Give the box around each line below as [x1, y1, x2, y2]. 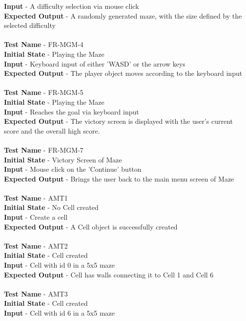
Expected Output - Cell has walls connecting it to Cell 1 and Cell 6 [4, 269, 214, 279]
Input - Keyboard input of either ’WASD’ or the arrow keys [4, 58, 185, 69]
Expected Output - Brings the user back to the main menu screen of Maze [4, 173, 234, 183]
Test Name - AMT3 [4, 288, 68, 298]
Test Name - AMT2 [4, 240, 68, 251]
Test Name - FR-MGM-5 [4, 87, 83, 97]
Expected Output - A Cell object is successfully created [4, 221, 178, 231]
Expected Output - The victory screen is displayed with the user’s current [4, 116, 233, 126]
